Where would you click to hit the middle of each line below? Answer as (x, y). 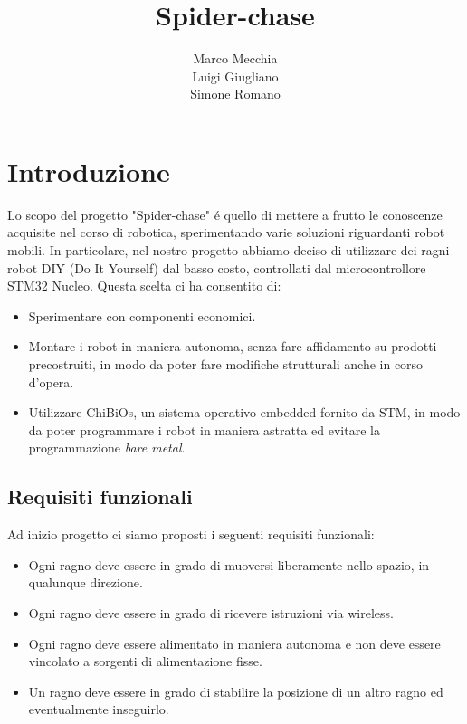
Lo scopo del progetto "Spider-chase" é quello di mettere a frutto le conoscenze (225, 214)
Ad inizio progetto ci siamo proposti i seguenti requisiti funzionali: (191, 534)
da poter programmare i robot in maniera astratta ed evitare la (204, 429)
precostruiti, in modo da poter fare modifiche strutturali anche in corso (226, 364)
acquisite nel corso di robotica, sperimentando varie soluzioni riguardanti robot (226, 232)
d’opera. (51, 381)
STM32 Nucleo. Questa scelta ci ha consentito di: (144, 286)
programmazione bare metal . (107, 448)
